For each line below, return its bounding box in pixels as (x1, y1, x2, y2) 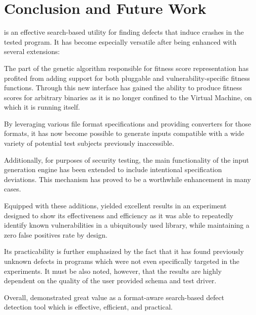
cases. (4, 184, 21, 194)
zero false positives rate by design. (4, 229, 107, 240)
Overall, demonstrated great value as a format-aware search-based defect (4, 292, 224, 302)
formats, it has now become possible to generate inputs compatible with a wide (4, 128, 244, 138)
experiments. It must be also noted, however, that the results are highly (4, 265, 222, 276)
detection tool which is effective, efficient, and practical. (4, 302, 173, 312)
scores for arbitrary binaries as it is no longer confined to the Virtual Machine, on (4, 92, 252, 102)
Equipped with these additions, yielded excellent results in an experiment (4, 200, 227, 211)
